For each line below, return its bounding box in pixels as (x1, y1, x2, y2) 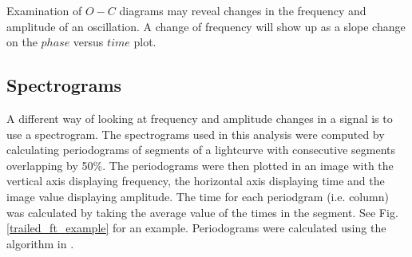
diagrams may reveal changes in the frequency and (119, 2, 366, 18)
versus (73, 34, 104, 50)
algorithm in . (6, 235, 74, 251)
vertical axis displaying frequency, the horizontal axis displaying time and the (6, 172, 385, 189)
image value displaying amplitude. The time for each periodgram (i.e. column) (6, 188, 389, 204)
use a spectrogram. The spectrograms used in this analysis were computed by (6, 125, 385, 142)
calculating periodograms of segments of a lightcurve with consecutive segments (6, 141, 396, 158)
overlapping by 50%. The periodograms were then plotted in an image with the (6, 156, 394, 173)
